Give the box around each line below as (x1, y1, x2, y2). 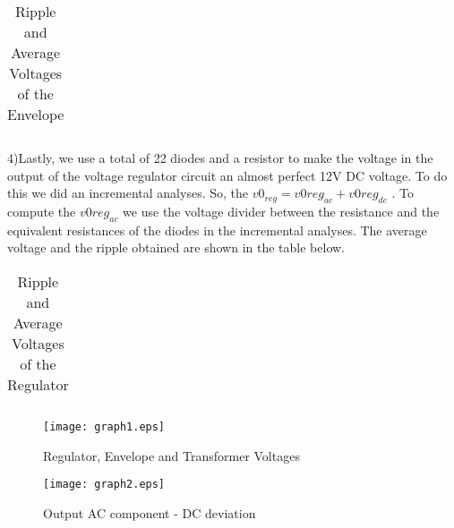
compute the (7, 201, 76, 220)
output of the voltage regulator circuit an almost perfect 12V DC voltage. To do (7, 166, 448, 184)
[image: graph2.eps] (43, 478, 166, 491)
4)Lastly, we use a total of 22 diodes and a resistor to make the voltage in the (7, 149, 433, 166)
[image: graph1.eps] (43, 420, 166, 433)
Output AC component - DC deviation (43, 503, 256, 522)
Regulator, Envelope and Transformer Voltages (43, 446, 300, 464)
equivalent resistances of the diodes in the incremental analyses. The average (7, 220, 427, 239)
